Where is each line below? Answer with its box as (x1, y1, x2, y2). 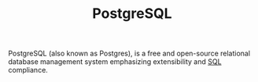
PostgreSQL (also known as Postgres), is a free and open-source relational (8, 48, 250, 59)
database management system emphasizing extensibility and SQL (8, 57, 222, 66)
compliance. (8, 66, 49, 75)
